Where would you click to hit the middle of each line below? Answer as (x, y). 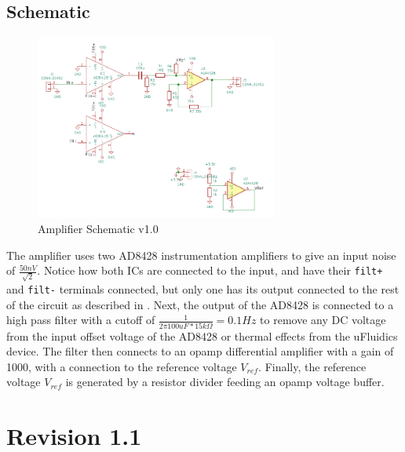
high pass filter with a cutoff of (81, 320)
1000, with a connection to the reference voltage (122, 366)
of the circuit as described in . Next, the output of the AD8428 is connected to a (200, 304)
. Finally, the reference (312, 366)
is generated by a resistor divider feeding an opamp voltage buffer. (225, 382)
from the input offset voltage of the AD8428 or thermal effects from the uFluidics (202, 335)
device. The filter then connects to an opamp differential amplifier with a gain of (200, 351)
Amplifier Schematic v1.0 (98, 229)
